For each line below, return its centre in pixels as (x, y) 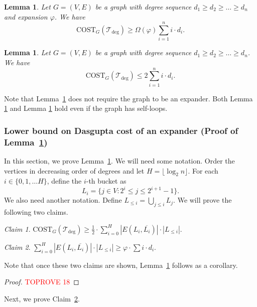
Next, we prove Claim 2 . (42, 299)
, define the (64, 181)
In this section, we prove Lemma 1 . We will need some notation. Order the (119, 160)
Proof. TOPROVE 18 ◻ (42, 282)
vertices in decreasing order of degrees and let (74, 170)
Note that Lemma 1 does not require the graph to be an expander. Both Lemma (128, 98)
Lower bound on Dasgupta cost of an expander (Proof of (121, 130)
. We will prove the (203, 200)
